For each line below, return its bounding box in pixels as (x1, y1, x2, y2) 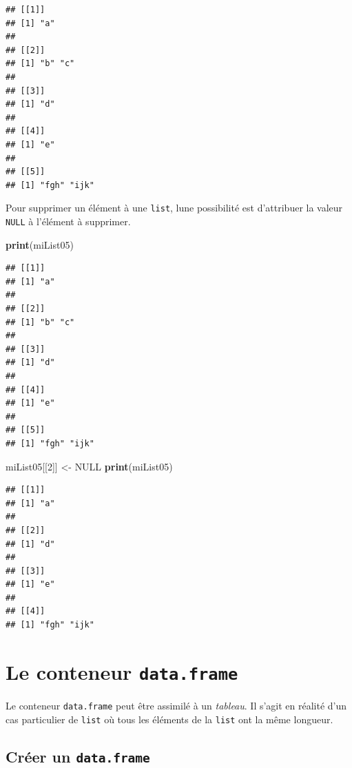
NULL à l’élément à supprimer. (6, 214, 131, 228)
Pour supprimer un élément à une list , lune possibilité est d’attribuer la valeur (6, 200, 343, 215)
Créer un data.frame (6, 745, 150, 767)
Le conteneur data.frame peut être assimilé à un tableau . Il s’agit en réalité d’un (6, 698, 347, 712)
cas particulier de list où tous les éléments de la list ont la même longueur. (6, 712, 333, 726)
